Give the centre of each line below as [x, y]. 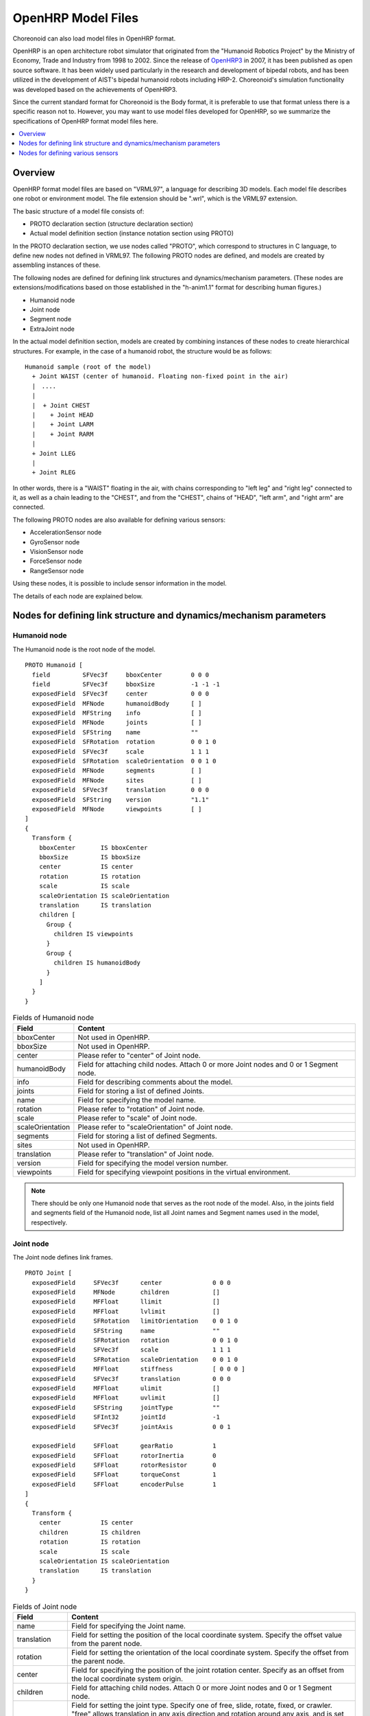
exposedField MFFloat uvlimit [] [126, 1398]
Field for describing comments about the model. [155, 1082]
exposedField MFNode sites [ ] [117, 780]
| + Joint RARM [63, 434]
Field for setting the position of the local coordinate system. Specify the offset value [207, 1635]
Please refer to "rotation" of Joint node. [141, 1109]
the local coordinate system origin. [127, 1678]
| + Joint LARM [63, 425]
